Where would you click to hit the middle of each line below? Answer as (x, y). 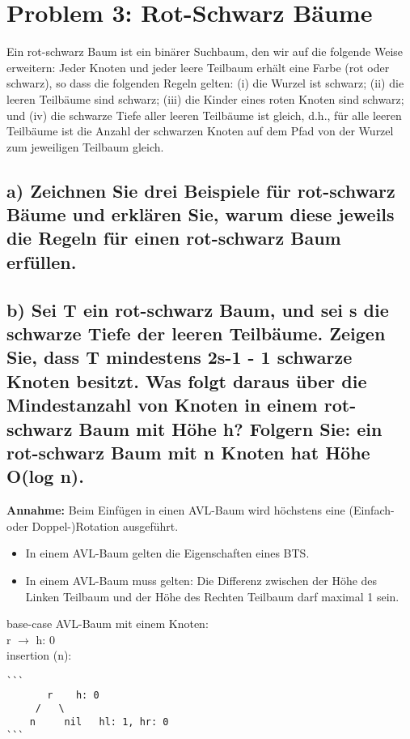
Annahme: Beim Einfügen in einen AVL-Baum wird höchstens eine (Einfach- (201, 510)
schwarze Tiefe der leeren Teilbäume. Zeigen (196, 333)
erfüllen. (42, 261)
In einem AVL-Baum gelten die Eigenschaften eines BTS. (167, 553)
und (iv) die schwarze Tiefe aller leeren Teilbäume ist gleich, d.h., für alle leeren (204, 115)
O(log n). (45, 476)
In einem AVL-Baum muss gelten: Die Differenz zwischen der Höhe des (201, 580)
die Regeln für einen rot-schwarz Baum (174, 238)
